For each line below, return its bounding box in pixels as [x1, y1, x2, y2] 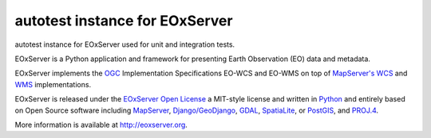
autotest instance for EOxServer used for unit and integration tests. [14, 40, 235, 49]
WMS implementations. [14, 79, 92, 89]
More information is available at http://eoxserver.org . [14, 120, 188, 129]
